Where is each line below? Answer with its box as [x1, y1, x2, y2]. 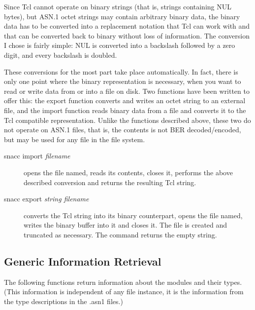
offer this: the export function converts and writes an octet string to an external [4, 95, 246, 106]
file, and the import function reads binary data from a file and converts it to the [4, 105, 246, 115]
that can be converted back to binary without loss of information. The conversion [4, 30, 250, 40]
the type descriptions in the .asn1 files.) [4, 296, 123, 306]
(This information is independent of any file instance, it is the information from [4, 286, 244, 297]
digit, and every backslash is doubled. [4, 49, 117, 60]
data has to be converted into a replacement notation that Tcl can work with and [4, 21, 250, 31]
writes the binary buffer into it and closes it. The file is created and [24, 220, 227, 230]
